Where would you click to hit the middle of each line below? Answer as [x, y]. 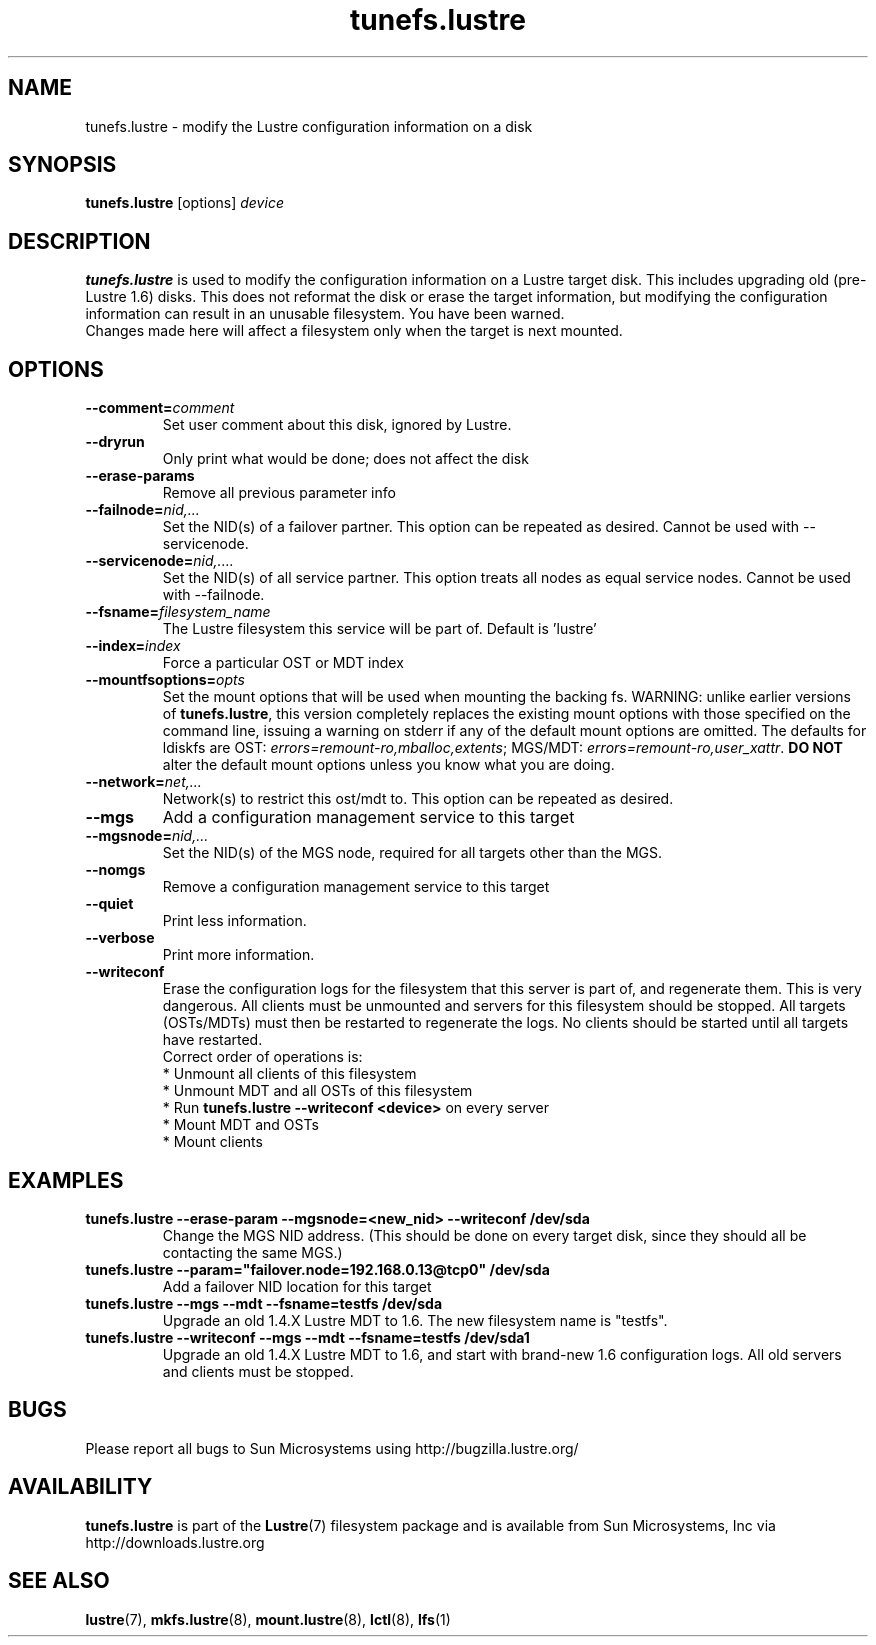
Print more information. [238, 955]
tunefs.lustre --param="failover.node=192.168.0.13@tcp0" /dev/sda [317, 1269]
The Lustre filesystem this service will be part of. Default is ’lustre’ [379, 629]
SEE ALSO [59, 1581]
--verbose [120, 938]
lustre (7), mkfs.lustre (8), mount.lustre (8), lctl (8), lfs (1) [268, 1619]
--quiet [109, 904]
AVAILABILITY [80, 1487]
